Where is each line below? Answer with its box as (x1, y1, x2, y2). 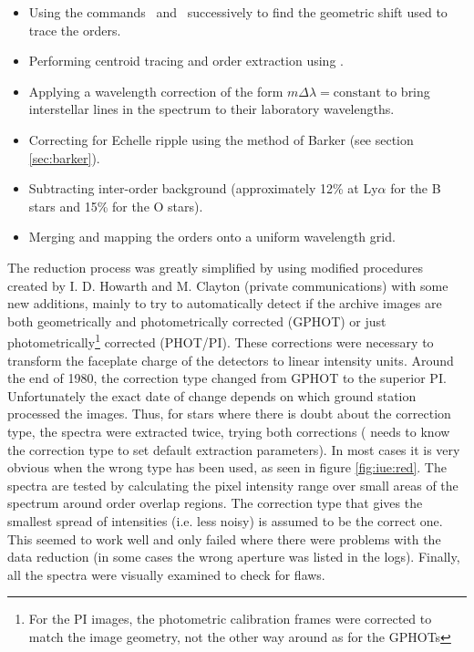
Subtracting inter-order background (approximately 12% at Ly (28, 179, 378, 198)
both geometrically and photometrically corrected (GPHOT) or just (7, 311, 386, 330)
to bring (385, 81, 430, 100)
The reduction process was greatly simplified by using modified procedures (7, 257, 424, 276)
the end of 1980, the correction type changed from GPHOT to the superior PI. (7, 368, 447, 388)
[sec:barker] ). (28, 148, 100, 167)
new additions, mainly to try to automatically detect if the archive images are (7, 294, 442, 313)
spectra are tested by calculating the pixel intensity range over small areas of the (7, 475, 459, 494)
